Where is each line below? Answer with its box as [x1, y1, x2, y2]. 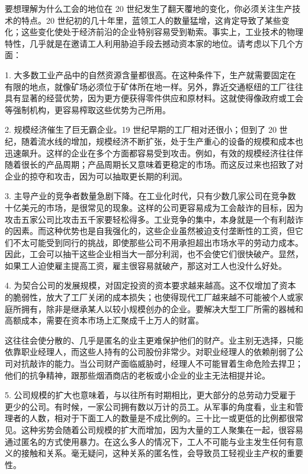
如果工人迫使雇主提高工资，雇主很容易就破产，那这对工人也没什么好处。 [5, 259, 287, 271]
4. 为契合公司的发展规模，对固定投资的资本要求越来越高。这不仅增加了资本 [5, 279, 296, 292]
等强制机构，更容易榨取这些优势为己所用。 [5, 103, 171, 116]
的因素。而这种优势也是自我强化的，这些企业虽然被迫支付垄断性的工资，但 [5, 225, 295, 237]
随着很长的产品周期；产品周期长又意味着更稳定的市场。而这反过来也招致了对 [5, 158, 303, 171]
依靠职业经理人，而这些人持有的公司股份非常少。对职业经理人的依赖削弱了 [5, 345, 295, 358]
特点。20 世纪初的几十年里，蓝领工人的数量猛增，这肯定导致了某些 [21, 14, 281, 26]
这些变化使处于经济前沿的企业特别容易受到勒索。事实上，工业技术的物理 [21, 25, 303, 38]
